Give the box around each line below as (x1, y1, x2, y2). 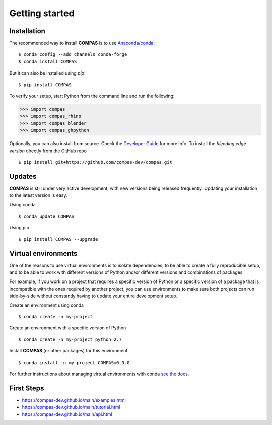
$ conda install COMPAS (18, 58, 77, 64)
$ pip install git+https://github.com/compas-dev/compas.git (18, 159, 172, 165)
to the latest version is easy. (9, 192, 67, 198)
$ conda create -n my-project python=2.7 (18, 336, 122, 342)
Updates (9, 172, 37, 181)
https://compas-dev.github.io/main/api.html (22, 411, 113, 417)
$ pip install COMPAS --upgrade (18, 236, 98, 242)
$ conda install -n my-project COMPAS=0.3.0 (18, 360, 130, 365)
